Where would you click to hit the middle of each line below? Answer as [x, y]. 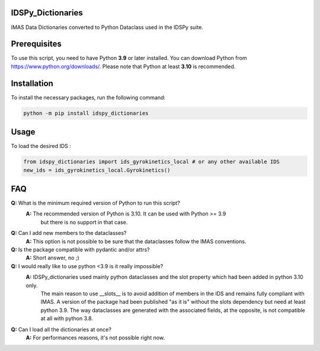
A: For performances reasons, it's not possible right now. [95, 337]
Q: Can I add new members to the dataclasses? [69, 233]
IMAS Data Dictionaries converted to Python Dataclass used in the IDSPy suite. [107, 27]
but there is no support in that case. [84, 222]
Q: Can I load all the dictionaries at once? [61, 329]
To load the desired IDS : [41, 146]
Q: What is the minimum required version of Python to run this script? [95, 203]
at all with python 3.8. [67, 318]
